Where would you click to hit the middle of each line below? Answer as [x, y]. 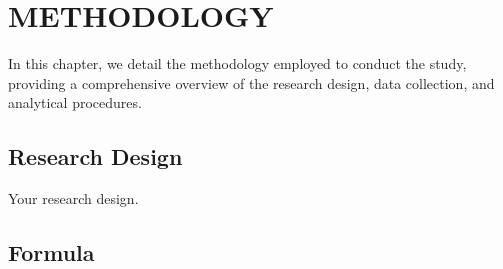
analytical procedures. [75, 102]
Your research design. [73, 198]
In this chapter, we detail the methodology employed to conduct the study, [237, 63]
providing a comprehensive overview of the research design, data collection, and [251, 82]
